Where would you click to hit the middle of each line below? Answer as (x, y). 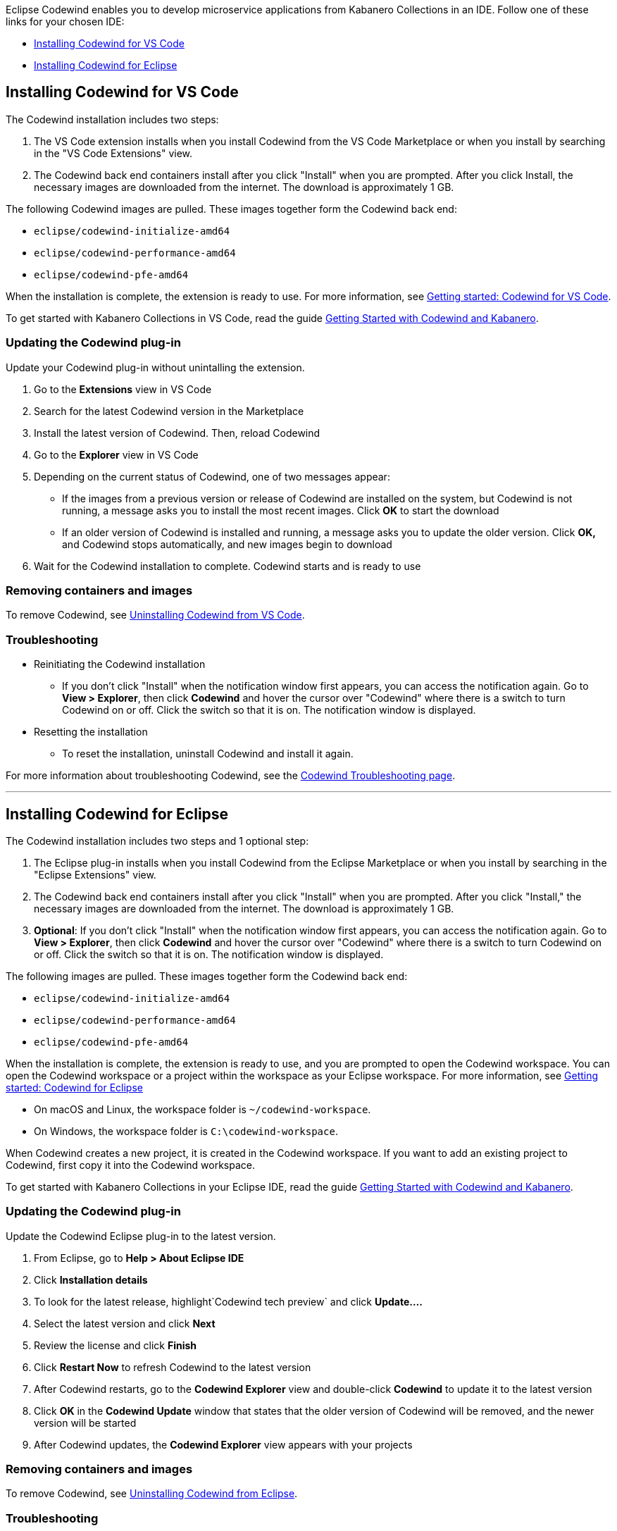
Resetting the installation (91, 732)
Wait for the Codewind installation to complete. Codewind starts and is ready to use (228, 566)
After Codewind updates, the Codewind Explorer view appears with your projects (223, 1444)
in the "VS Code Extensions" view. (113, 153)
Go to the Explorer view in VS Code (116, 454)
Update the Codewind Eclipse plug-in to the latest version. (141, 1236)
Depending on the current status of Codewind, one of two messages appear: (212, 476)
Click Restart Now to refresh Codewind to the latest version (173, 1367)
